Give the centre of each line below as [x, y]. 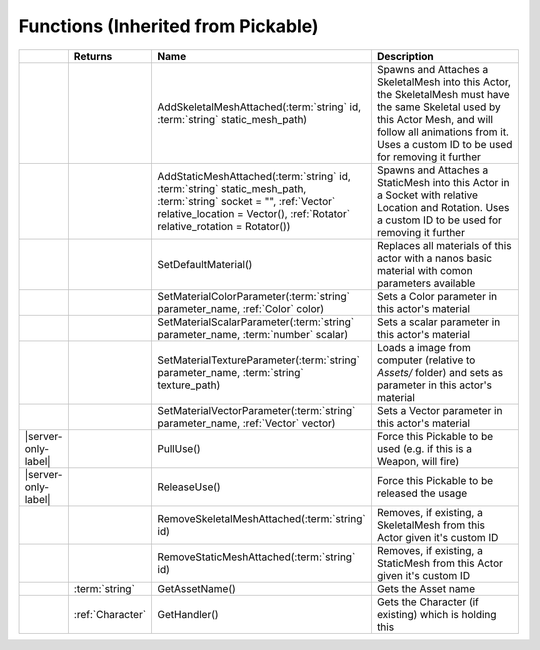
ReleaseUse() [189, 487]
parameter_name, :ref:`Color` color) [241, 308]
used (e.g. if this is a [424, 448]
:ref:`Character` [110, 614]
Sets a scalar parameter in [438, 322]
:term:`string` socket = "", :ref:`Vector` [246, 201]
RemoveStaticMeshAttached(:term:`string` [256, 557]
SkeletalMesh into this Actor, [444, 82]
